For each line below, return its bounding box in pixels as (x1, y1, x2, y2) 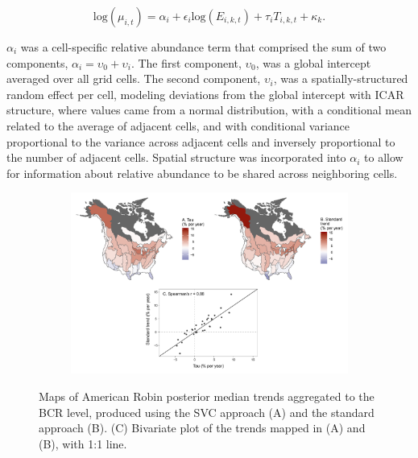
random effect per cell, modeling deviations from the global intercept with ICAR (6, 85, 404, 102)
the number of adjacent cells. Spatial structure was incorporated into (6, 149, 346, 166)
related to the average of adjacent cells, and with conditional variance (6, 117, 350, 134)
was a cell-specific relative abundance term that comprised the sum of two (20, 39, 387, 55)
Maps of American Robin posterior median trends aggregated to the (39, 388, 375, 405)
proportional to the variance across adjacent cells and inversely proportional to (6, 133, 395, 150)
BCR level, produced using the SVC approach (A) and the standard (39, 403, 375, 420)
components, (6, 54, 68, 71)
